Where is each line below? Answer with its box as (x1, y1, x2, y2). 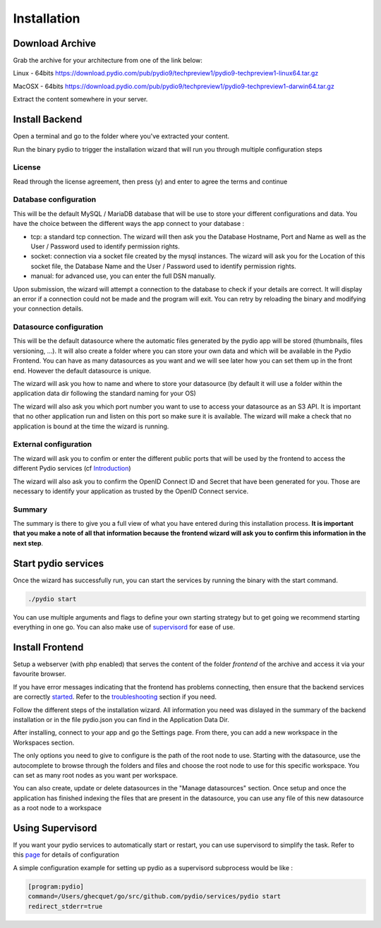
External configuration (13, 440, 92, 450)
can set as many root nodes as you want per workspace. (13, 771, 178, 779)
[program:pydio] (28, 882, 85, 891)
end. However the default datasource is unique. (13, 366, 152, 375)
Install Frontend (13, 641, 84, 653)
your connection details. (13, 304, 84, 313)
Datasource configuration (13, 322, 104, 332)
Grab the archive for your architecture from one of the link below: (13, 56, 202, 65)
